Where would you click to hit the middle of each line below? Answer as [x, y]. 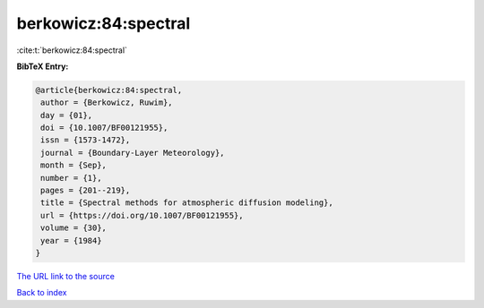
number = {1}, [71, 178]
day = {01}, [67, 115]
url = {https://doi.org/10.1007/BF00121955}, [142, 215]
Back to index [42, 293]
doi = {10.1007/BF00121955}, [104, 128]
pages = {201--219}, [86, 191]
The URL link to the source [66, 276]
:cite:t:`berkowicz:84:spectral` [72, 50]
